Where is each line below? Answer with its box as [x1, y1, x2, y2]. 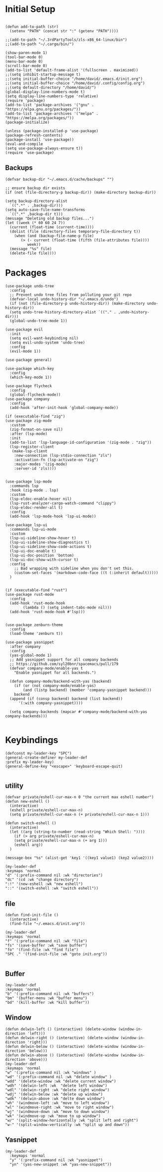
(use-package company [5, 396, 50, 402]
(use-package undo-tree [5, 283, 54, 288]
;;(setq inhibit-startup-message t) [5, 72, 81, 77]
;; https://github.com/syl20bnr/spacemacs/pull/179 [9, 661, 119, 666]
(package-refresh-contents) [5, 133, 63, 138]
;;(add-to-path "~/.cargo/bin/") [5, 41, 74, 47]
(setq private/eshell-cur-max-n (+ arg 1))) [14, 838, 108, 843]
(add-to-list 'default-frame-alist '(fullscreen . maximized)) [5, 68, 139, 72]
